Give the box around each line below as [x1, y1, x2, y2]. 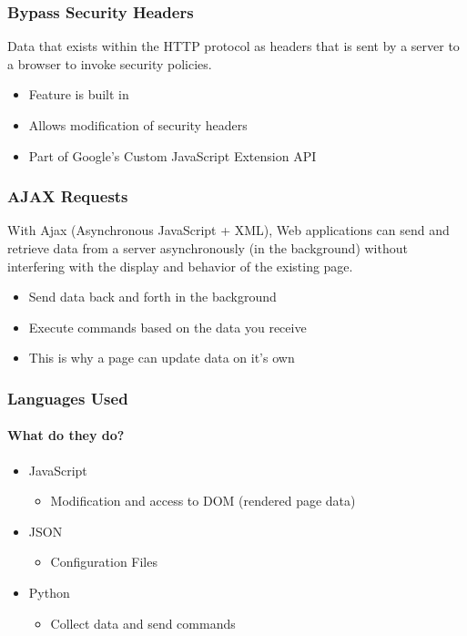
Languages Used [7, 386, 128, 409]
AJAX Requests [7, 185, 128, 208]
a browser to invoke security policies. [7, 54, 212, 73]
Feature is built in [28, 85, 129, 104]
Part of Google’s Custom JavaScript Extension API [28, 146, 317, 165]
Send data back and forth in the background [28, 287, 277, 306]
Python [28, 582, 70, 601]
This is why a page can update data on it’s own [28, 348, 295, 367]
